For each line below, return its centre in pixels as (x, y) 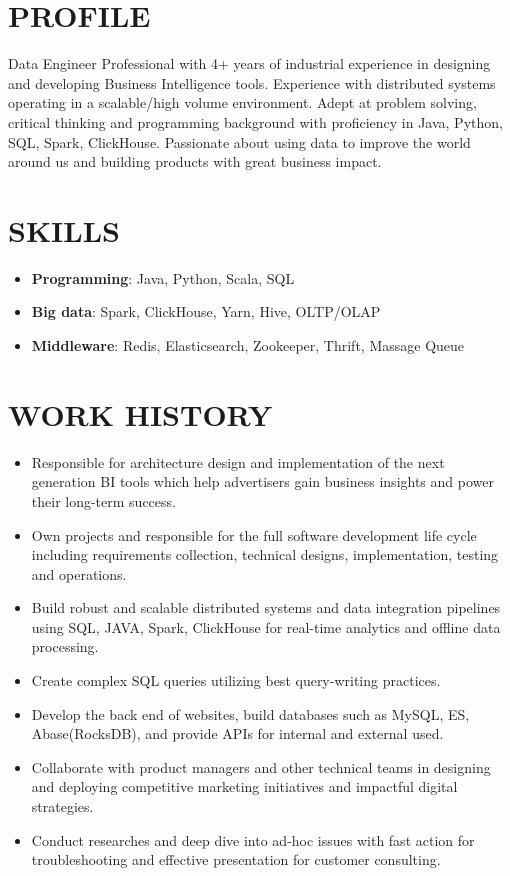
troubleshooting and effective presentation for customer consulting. (236, 859)
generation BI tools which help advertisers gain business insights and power (262, 481)
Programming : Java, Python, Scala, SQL (163, 277)
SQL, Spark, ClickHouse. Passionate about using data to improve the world (239, 141)
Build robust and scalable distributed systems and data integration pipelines (266, 607)
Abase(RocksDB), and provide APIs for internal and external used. (237, 733)
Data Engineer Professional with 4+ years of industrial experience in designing (249, 63)
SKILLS (64, 229)
